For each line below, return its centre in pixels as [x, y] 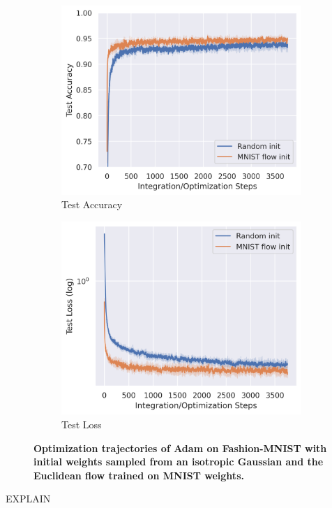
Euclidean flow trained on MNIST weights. [139, 475]
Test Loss [82, 424]
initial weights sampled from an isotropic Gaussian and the [179, 462]
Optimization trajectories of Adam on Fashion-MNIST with [180, 448]
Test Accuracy [92, 204]
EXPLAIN [28, 499]
